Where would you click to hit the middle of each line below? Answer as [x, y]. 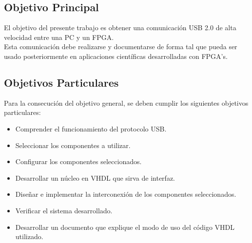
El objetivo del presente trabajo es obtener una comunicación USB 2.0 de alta [120, 28]
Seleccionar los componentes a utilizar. [73, 145]
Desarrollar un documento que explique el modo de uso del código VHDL [125, 227]
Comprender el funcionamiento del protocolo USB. [91, 128]
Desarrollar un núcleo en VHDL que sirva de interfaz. [95, 178]
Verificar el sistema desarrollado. [64, 210]
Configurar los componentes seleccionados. [78, 161]
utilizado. [29, 236]
